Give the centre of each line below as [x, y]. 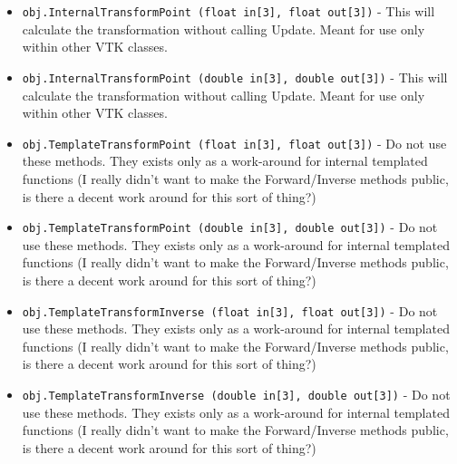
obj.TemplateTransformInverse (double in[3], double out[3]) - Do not [236, 394]
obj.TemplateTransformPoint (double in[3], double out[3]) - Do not [230, 227]
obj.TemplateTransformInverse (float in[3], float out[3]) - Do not [230, 310]
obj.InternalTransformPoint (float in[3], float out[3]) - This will [228, 11]
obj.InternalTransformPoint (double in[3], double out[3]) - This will [235, 77]
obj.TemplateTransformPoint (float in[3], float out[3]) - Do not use [234, 143]
